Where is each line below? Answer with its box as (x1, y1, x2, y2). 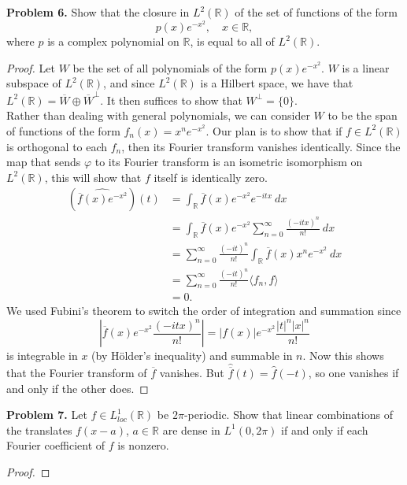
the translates (6, 421, 72, 438)
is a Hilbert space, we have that (200, 75, 353, 91)
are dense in (162, 421, 220, 438)
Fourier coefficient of (6, 437, 105, 454)
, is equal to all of (190, 33, 275, 50)
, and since (103, 75, 155, 91)
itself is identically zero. (154, 168, 268, 185)
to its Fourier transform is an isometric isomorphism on (94, 154, 363, 170)
